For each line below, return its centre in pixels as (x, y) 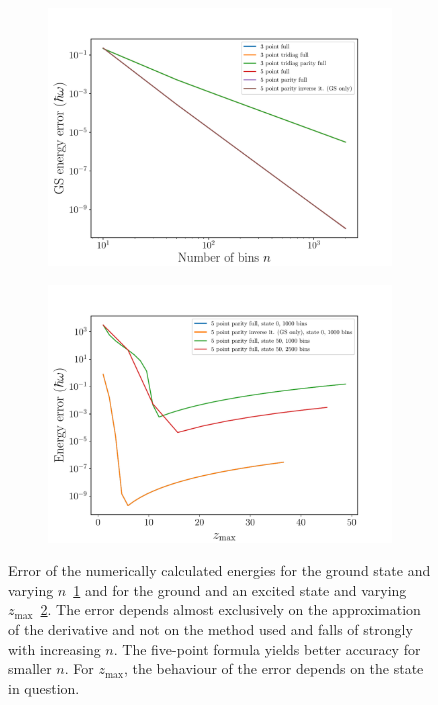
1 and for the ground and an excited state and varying (240, 589)
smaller (30, 668)
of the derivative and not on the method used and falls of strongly (210, 628)
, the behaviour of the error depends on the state (273, 668)
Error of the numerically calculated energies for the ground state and (219, 570)
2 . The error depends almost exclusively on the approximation (230, 609)
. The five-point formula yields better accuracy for (267, 648)
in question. (44, 687)
